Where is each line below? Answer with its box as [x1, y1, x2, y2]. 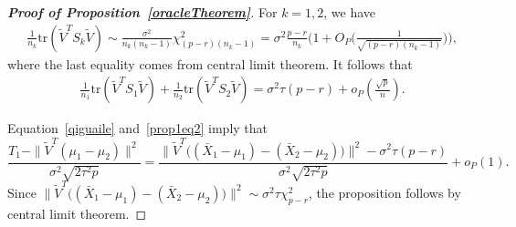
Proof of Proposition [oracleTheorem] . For [7, 3, 278, 21]
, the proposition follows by [308, 182, 461, 201]
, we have [323, 3, 376, 21]
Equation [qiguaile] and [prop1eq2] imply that [7, 119, 269, 138]
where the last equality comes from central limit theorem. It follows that [7, 54, 413, 73]
